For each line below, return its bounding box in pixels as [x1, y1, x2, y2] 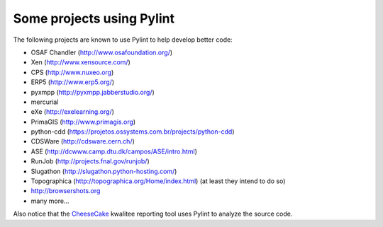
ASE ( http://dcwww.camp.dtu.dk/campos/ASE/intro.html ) [30, 147, 198, 156]
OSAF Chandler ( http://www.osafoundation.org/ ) [30, 48, 173, 57]
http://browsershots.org [30, 187, 101, 195]
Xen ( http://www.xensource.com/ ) [30, 58, 131, 66]
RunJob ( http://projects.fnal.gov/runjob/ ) [30, 157, 150, 165]
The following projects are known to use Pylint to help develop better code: [13, 35, 233, 44]
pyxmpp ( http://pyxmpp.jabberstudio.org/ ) [30, 88, 155, 96]
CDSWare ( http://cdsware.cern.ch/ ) [30, 137, 135, 146]
